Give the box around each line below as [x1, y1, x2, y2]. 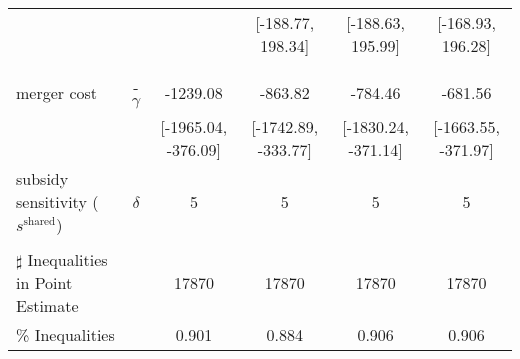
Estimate [16, 294, 79, 317]
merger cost [16, 80, 98, 104]
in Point [16, 271, 73, 294]
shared [23, 216, 56, 228]
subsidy [16, 167, 69, 190]
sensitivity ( [16, 190, 99, 213]
